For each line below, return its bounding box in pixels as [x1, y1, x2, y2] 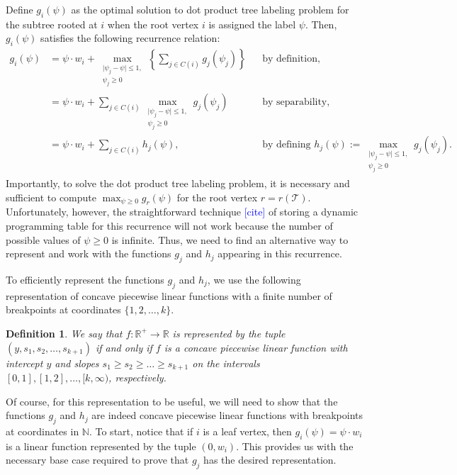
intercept [6, 355, 43, 370]
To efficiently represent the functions [6, 272, 164, 286]
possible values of [6, 232, 81, 247]
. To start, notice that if [89, 423, 193, 438]
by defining [262, 140, 311, 150]
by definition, [262, 54, 320, 65]
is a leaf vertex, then [203, 423, 292, 438]
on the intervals [192, 355, 260, 370]
